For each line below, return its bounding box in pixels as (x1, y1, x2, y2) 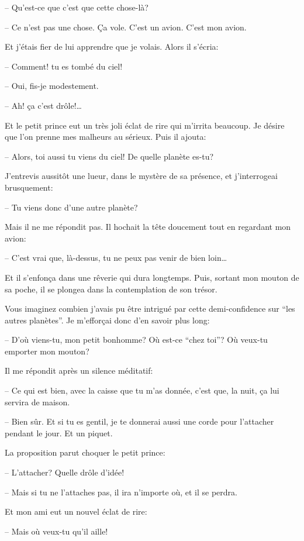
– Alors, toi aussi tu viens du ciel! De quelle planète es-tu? (5, 150, 214, 162)
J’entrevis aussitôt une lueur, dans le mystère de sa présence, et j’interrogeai (5, 170, 278, 182)
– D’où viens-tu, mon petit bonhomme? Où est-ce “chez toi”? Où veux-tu (5, 333, 268, 346)
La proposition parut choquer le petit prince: (5, 446, 165, 459)
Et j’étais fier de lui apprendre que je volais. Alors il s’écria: (5, 40, 219, 53)
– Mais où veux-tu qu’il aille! (5, 525, 108, 537)
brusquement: (5, 181, 53, 193)
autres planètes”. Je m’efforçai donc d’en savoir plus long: (5, 313, 210, 326)
